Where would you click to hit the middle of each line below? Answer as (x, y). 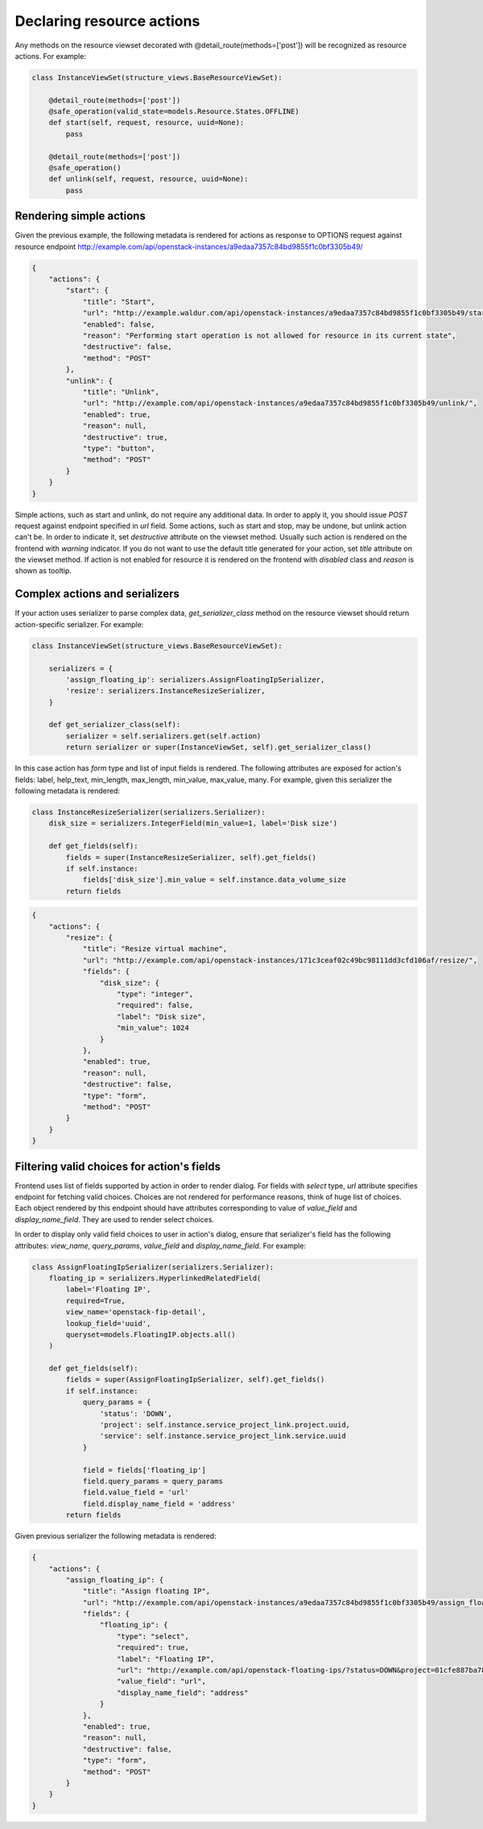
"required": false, (155, 1005)
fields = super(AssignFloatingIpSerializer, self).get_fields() (195, 1380)
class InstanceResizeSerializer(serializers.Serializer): (149, 812)
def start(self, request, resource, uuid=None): (147, 123)
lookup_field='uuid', (108, 1323)
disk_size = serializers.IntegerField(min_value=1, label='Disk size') (193, 823)
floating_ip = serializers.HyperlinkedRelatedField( (155, 1278)
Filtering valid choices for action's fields (118, 1166)
